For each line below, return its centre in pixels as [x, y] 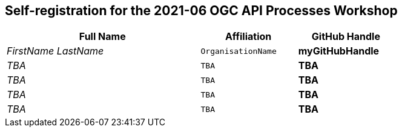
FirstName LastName [55, 51]
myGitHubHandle [339, 51]
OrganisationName [239, 51]
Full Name [102, 37]
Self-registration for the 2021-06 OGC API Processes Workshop [201, 11]
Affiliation [248, 37]
